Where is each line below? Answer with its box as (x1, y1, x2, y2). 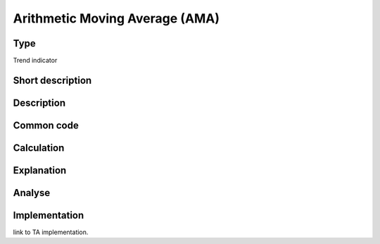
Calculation (13, 142, 65, 154)
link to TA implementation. (13, 228, 89, 236)
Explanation (13, 164, 67, 176)
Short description (13, 74, 92, 86)
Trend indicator (13, 56, 58, 65)
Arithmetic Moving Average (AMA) (13, 11, 220, 26)
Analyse (13, 187, 51, 199)
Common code (13, 119, 79, 131)
